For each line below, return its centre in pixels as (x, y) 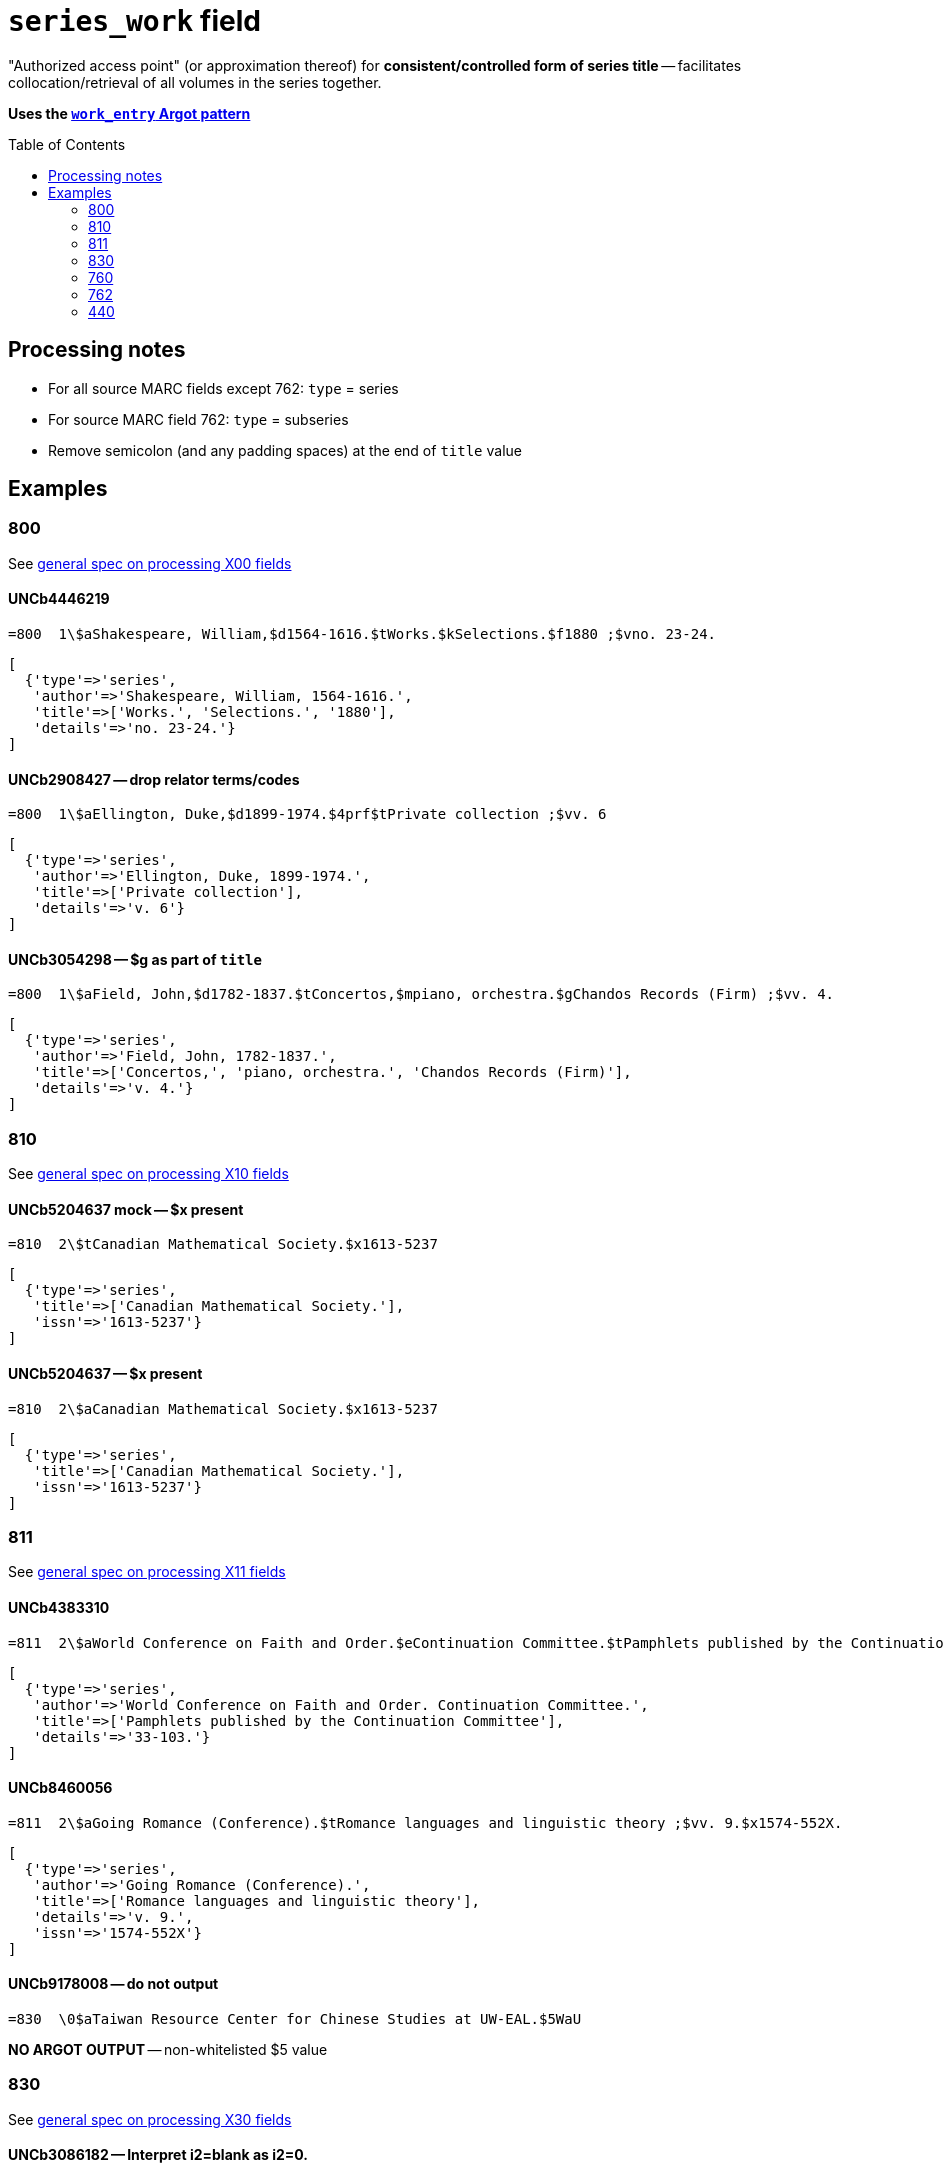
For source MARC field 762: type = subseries (198, 419)
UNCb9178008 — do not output (113, 1984)
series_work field (134, 21)
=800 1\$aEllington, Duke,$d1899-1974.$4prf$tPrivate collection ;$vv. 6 (307, 814)
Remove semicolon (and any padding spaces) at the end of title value (285, 450)
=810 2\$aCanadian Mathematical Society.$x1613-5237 (223, 1408)
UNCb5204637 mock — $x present (126, 1209)
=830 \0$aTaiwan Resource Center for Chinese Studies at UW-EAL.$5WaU (295, 2019)
